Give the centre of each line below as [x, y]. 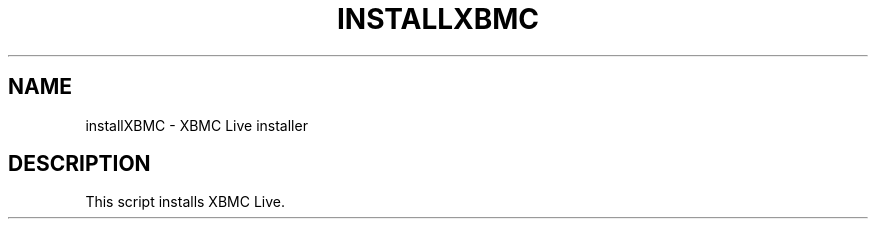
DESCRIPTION [79, 164]
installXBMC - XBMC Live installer [196, 125]
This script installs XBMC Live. [185, 202]
